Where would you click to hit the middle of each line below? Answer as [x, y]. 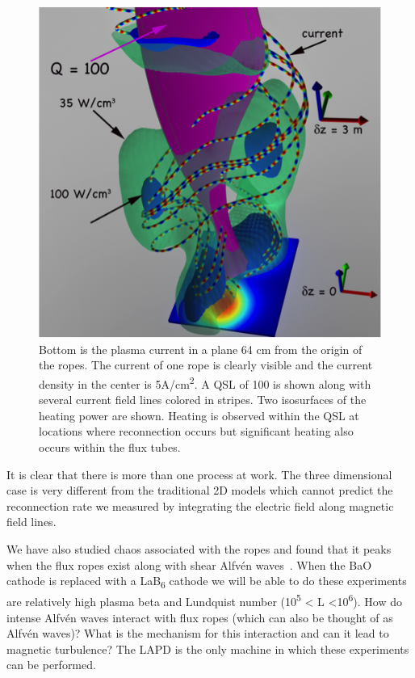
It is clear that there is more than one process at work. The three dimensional [199, 474]
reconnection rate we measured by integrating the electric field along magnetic [200, 505]
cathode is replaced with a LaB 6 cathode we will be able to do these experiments [207, 581]
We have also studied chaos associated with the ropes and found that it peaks [199, 549]
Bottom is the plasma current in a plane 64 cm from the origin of [201, 349]
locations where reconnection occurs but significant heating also [196, 431]
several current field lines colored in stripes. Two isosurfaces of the [203, 400]
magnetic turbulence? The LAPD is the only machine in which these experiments [208, 649]
